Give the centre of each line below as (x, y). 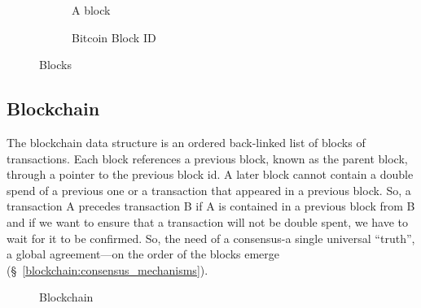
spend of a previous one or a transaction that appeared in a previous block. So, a (209, 190)
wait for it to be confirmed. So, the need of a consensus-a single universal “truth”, (211, 238)
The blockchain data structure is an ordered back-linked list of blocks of (186, 142)
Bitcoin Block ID (114, 37)
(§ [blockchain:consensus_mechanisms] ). (107, 269)
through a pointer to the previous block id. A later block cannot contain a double (210, 174)
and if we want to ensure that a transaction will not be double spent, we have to (208, 221)
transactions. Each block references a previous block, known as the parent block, (207, 158)
